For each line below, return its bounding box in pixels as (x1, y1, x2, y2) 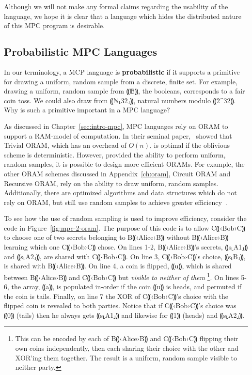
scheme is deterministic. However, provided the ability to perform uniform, (4, 149, 226, 159)
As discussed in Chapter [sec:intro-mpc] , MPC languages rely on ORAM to (4, 121, 228, 131)
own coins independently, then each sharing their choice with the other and (15, 343, 239, 353)
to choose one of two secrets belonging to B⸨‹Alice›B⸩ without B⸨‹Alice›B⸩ (4, 232, 229, 242)
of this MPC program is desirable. (4, 20, 105, 31)
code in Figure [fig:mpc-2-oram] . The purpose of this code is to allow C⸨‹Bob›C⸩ (4, 222, 245, 233)
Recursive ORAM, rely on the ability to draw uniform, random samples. (4, 178, 219, 188)
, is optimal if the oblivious (149, 140, 230, 150)
